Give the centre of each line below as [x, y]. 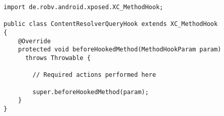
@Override [34, 41]
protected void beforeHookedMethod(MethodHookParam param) [120, 50]
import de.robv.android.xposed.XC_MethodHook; [83, 7]
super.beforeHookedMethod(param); [91, 92]
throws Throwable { [58, 58]
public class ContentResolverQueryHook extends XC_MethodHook [111, 24]
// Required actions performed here [94, 75]
